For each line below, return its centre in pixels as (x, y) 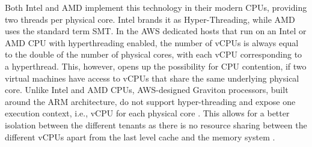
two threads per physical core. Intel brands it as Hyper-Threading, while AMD (150, 19)
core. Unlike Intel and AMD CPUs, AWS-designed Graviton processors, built (147, 90)
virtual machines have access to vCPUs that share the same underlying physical (152, 78)
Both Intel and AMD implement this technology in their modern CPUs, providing (156, 7)
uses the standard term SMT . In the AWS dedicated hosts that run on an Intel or (156, 31)
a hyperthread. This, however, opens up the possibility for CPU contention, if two (156, 66)
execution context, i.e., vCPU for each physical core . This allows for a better (147, 113)
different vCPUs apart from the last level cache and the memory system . (140, 136)
